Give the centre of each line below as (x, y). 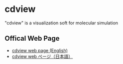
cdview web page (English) (40, 50)
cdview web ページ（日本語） (42, 56)
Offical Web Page (32, 38)
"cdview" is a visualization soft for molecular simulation (61, 23)
